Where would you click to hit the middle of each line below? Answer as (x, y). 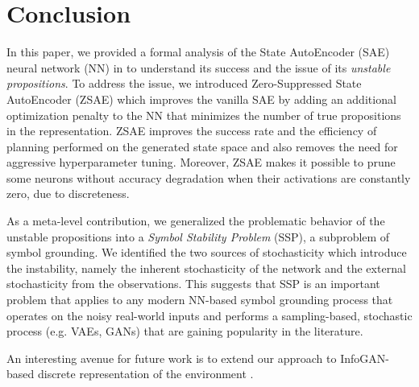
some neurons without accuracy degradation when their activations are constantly (209, 177)
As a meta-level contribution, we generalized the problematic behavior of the (196, 221)
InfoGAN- (365, 358)
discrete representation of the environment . (145, 374)
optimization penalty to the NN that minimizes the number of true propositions (204, 115)
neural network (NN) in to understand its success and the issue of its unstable (199, 67)
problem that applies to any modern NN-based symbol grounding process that (200, 300)
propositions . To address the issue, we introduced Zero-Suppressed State (184, 83)
